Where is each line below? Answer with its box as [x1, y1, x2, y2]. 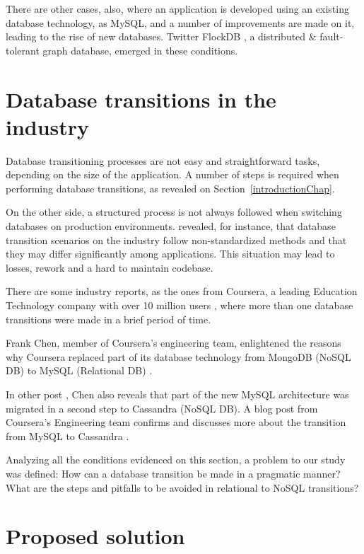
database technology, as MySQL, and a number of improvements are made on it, [6, 15, 355, 30]
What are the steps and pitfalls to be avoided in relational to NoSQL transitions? [6, 480, 359, 495]
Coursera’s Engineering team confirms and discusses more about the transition [6, 415, 346, 429]
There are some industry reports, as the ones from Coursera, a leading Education [6, 284, 358, 299]
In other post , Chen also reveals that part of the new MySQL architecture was [6, 387, 349, 401]
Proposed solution [6, 521, 185, 550]
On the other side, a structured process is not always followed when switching [6, 204, 342, 219]
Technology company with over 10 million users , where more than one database [6, 298, 353, 313]
